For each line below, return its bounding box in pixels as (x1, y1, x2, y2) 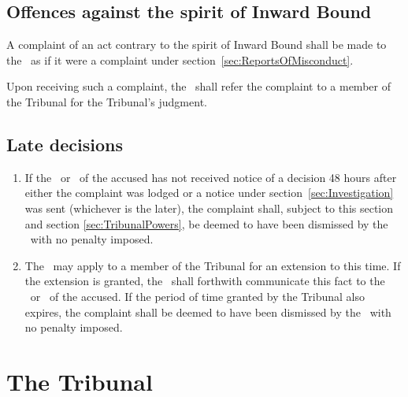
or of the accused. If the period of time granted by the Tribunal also (30, 288, 365, 304)
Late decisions (6, 132, 123, 156)
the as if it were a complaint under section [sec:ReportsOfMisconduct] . (6, 51, 354, 68)
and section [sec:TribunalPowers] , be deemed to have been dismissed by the (24, 215, 388, 232)
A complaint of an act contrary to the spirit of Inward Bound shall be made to (6, 36, 387, 53)
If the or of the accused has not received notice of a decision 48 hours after (24, 169, 397, 185)
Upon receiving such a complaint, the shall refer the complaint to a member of (6, 78, 391, 95)
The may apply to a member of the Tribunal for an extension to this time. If (24, 257, 401, 273)
